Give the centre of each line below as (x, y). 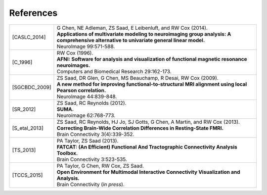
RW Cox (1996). (75, 53)
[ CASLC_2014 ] (29, 37)
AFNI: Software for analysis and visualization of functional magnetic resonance (152, 59)
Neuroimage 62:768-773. (86, 115)
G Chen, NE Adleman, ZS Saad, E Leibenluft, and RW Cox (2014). (132, 28)
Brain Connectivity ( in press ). (91, 184)
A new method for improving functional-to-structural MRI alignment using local (152, 84)
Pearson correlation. (82, 90)
